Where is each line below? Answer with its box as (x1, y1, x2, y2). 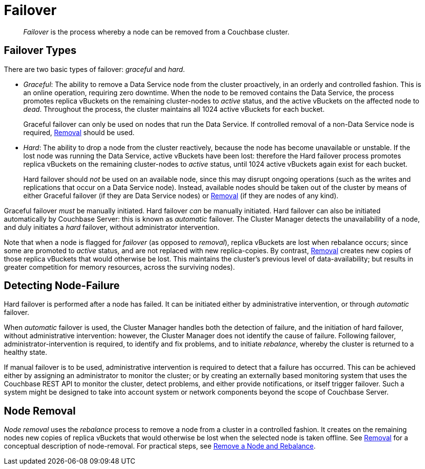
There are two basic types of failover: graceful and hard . (4, 65, 185, 73)
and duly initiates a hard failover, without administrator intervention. (4, 223, 220, 231)
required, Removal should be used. (23, 128, 135, 137)
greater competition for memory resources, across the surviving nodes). (4, 262, 235, 271)
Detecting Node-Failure (4, 279, 120, 292)
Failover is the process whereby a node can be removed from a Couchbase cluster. (23, 27, 289, 36)
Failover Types (4, 44, 77, 57)
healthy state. (4, 348, 48, 357)
